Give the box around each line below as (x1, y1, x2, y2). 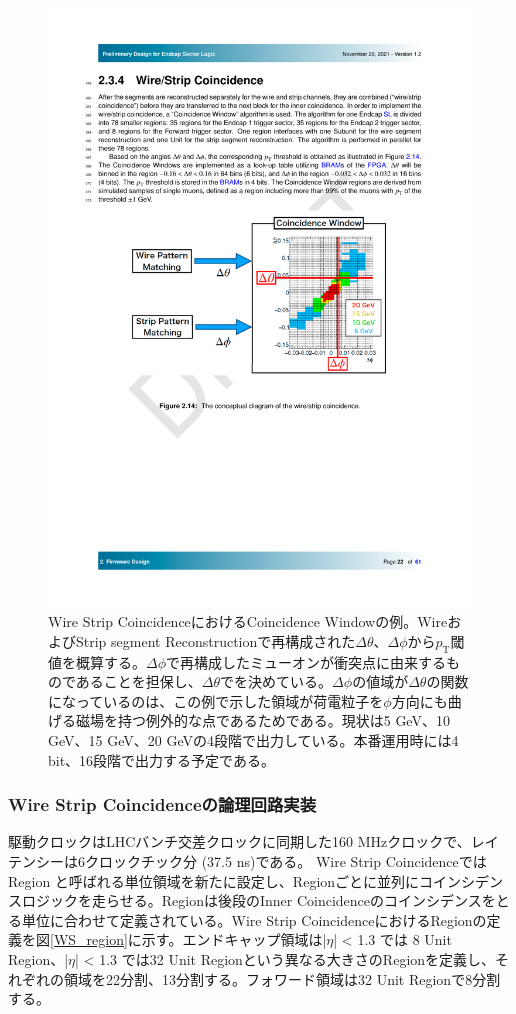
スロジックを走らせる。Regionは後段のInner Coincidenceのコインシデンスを (8, 890, 496, 911)
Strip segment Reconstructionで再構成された (75, 630, 356, 651)
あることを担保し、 (75, 671, 202, 692)
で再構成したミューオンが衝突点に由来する (166, 651, 447, 672)
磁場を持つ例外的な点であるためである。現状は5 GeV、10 (75, 710, 450, 731)
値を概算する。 (48, 651, 146, 672)
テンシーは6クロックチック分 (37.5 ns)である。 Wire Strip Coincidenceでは (8, 851, 487, 872)
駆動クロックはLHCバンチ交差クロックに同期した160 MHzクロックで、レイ (8, 831, 499, 852)
